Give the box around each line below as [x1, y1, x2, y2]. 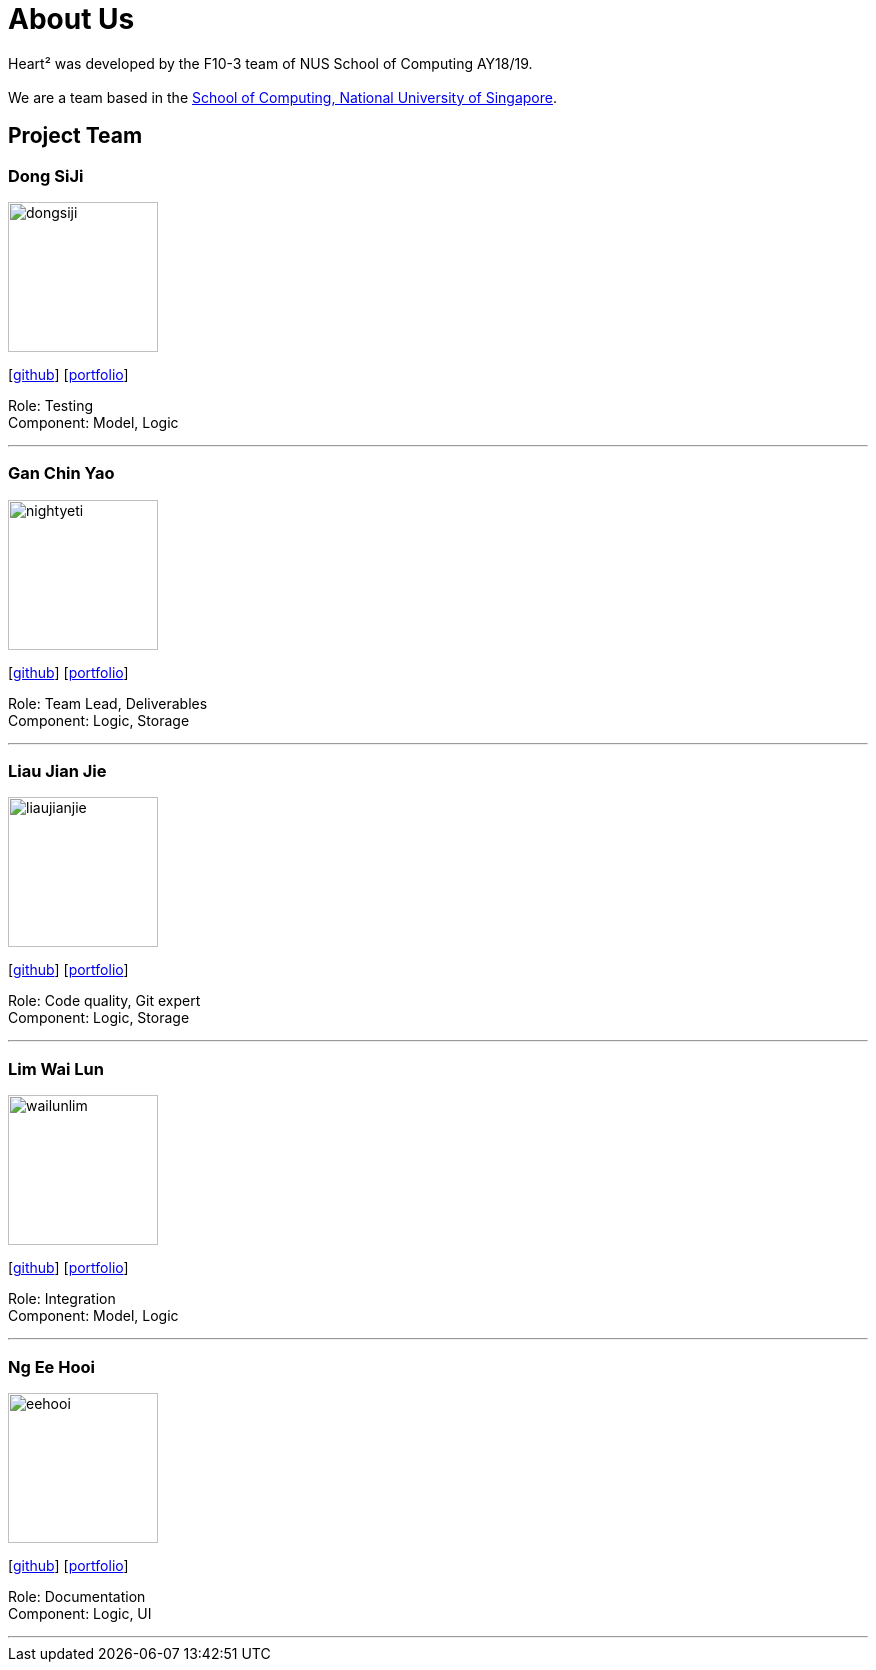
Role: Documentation [8, 1587, 146, 1605]
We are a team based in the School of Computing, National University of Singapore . [8, 88, 558, 106]
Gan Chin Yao [8, 463, 115, 484]
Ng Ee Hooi [8, 1356, 95, 1377]
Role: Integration [8, 1290, 116, 1308]
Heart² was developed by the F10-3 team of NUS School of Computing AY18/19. [8, 54, 533, 72]
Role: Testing [8, 396, 94, 414]
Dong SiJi [8, 165, 84, 186]
